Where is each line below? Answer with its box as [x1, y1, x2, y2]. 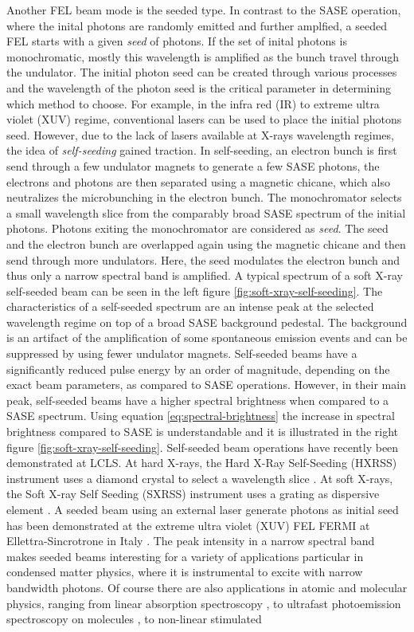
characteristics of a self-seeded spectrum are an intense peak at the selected [6, 298, 374, 315]
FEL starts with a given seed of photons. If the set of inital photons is [6, 33, 347, 49]
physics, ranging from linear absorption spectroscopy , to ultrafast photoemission [6, 595, 401, 611]
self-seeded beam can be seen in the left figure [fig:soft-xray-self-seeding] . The [6, 282, 383, 299]
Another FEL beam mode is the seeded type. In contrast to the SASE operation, [6, 2, 401, 18]
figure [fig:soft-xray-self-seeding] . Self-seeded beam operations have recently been [6, 438, 399, 455]
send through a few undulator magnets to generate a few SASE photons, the [6, 157, 380, 174]
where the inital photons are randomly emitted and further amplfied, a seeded [6, 17, 387, 33]
